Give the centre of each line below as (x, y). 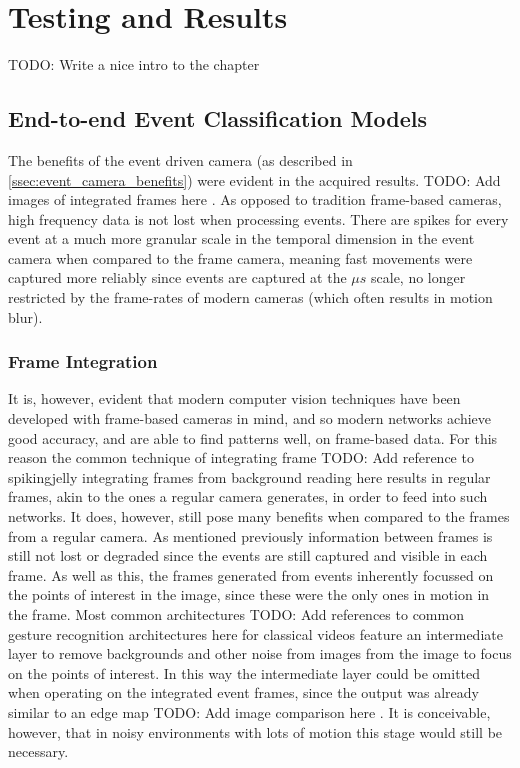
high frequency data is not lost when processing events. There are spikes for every (258, 218)
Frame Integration (83, 361)
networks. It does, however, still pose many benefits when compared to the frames (259, 516)
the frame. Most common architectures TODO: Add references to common (236, 614)
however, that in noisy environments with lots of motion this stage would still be (255, 731)
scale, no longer (418, 277)
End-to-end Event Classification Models (217, 118)
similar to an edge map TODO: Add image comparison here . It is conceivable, (249, 711)
